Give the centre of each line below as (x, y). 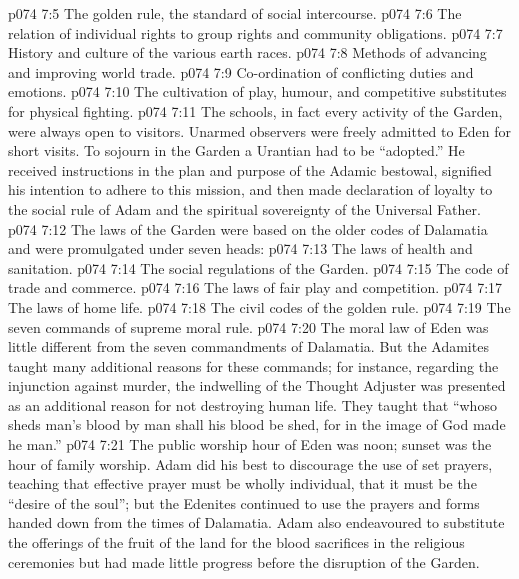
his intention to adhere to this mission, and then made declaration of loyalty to (250, 189)
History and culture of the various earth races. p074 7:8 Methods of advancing (247, 52)
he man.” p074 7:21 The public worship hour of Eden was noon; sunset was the (250, 444)
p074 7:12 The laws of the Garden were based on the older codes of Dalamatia (248, 228)
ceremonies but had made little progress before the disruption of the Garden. (244, 561)
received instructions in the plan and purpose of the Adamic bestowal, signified (250, 169)
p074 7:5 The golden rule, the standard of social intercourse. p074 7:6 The (235, 13)
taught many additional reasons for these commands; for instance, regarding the (253, 365)
